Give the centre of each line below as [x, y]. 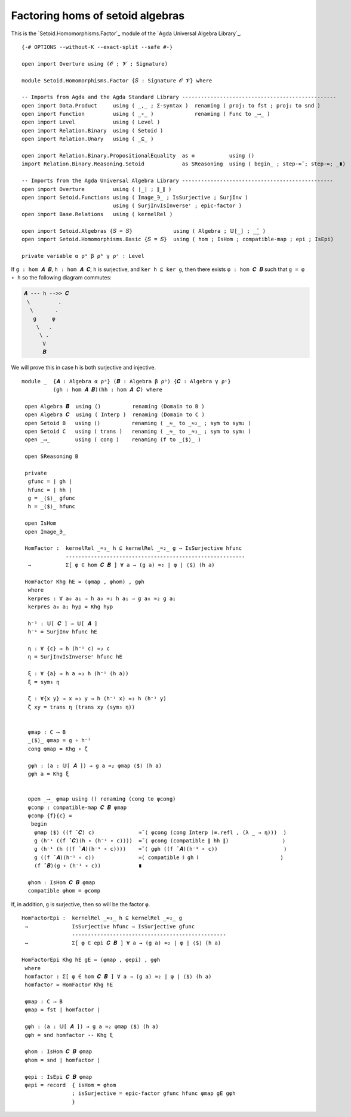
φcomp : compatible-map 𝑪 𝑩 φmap [77, 807]
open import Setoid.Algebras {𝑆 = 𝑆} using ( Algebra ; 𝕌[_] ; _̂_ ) [144, 231]
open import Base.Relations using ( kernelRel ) [97, 214]
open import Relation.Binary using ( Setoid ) [93, 130]
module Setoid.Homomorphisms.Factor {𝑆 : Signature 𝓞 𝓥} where [117, 80]
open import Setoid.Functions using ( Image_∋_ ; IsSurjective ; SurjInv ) [135, 197]
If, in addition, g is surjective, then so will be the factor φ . [81, 904]
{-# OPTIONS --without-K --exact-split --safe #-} [97, 47]
